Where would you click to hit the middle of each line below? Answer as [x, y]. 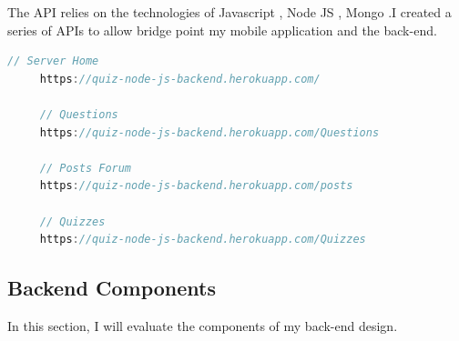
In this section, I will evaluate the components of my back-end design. [203, 325]
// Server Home [53, 61]
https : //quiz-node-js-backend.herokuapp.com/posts [196, 186]
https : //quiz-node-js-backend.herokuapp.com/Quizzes [203, 240]
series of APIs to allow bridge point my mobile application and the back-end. [222, 30]
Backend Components [112, 288]
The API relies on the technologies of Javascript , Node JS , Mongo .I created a [229, 12]
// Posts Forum [86, 168]
